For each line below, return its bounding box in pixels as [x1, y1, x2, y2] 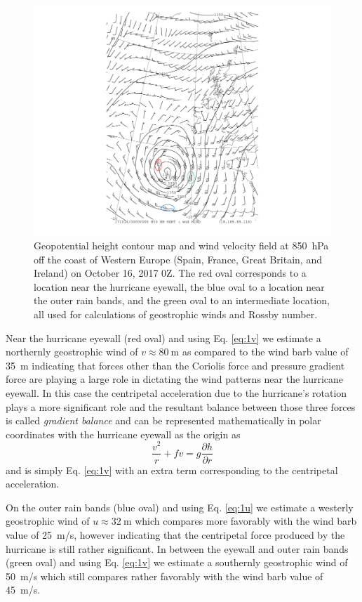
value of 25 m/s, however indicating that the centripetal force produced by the [6, 527, 345, 542]
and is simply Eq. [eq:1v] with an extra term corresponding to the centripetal [6, 462, 338, 477]
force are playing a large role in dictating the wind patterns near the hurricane [6, 372, 344, 386]
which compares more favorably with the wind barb [135, 513, 357, 528]
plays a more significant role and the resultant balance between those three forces [6, 399, 356, 414]
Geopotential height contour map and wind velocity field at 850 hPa [34, 238, 329, 253]
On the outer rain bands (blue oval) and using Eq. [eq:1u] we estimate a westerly [6, 499, 354, 514]
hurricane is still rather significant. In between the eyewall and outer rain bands [6, 541, 349, 556]
